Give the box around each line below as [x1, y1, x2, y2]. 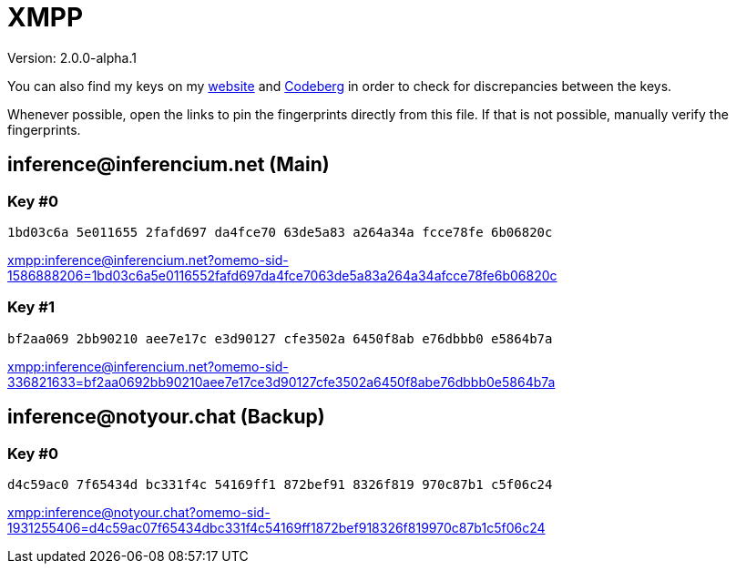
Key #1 [7, 298, 55, 317]
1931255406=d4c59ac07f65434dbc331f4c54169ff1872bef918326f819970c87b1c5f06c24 [7, 519, 546, 535]
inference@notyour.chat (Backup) [7, 405, 325, 429]
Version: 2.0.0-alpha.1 [7, 49, 137, 66]
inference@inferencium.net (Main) [7, 153, 330, 177]
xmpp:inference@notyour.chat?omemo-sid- [7, 504, 271, 520]
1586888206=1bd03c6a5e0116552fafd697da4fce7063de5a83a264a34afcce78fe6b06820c [7, 267, 557, 283]
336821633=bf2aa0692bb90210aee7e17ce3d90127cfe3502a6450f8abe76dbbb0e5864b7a [7, 373, 556, 390]
